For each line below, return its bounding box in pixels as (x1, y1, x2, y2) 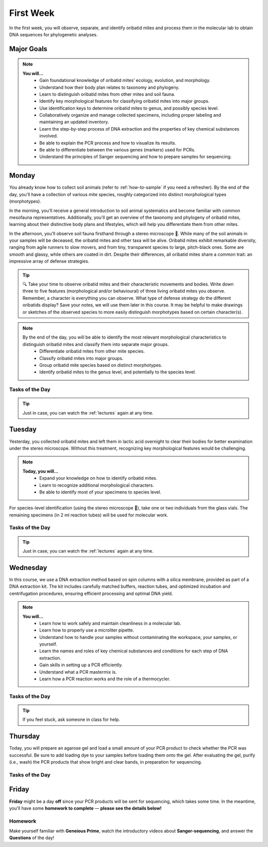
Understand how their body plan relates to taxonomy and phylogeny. (39, 84, 180, 90)
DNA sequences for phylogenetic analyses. (9, 31, 98, 37)
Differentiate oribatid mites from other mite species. (39, 348, 145, 354)
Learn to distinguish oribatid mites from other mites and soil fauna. (39, 91, 176, 97)
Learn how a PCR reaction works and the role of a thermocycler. (39, 676, 171, 682)
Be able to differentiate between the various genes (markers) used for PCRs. (39, 147, 196, 153)
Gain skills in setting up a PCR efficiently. (39, 662, 123, 668)
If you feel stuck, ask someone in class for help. (22, 716, 120, 722)
